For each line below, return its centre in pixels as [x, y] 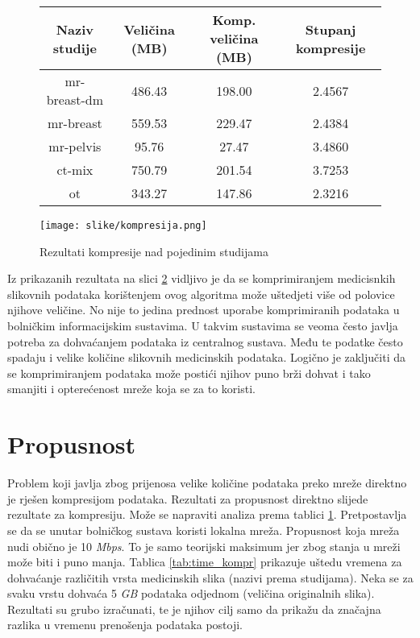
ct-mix [75, 170]
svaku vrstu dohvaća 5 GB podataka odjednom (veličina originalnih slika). [191, 593]
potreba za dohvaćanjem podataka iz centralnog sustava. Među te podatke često [205, 341]
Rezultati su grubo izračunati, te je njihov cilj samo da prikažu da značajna [194, 609]
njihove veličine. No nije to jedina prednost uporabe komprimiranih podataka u [204, 310]
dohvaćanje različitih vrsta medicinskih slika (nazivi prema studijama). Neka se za [210, 577]
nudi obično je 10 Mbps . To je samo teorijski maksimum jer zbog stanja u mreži [204, 546]
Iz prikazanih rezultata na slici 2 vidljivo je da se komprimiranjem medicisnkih [202, 278]
